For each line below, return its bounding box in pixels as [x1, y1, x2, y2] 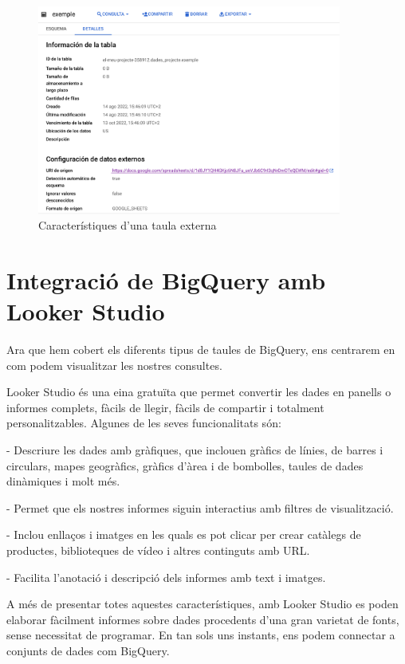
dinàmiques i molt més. [6, 473, 120, 489]
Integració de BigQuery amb [6, 263, 326, 296]
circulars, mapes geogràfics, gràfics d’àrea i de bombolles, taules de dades [6, 457, 364, 473]
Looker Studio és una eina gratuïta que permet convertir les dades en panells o [6, 383, 391, 400]
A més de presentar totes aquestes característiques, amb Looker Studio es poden [6, 595, 399, 612]
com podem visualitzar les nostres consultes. [6, 356, 222, 373]
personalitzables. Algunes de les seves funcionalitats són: [6, 415, 281, 431]
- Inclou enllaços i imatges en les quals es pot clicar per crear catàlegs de [6, 526, 361, 543]
